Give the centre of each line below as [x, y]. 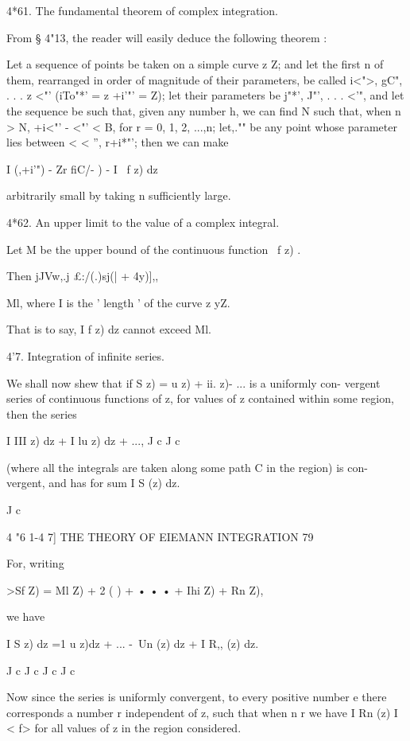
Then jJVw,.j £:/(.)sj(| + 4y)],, [83, 276]
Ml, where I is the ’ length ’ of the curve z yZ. [118, 302]
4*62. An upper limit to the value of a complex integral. [143, 222]
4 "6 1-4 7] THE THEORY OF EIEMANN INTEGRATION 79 [160, 536]
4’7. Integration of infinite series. [85, 355]
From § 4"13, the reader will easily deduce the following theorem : [167, 37]
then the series [42, 413]
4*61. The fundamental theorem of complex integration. [142, 10]
